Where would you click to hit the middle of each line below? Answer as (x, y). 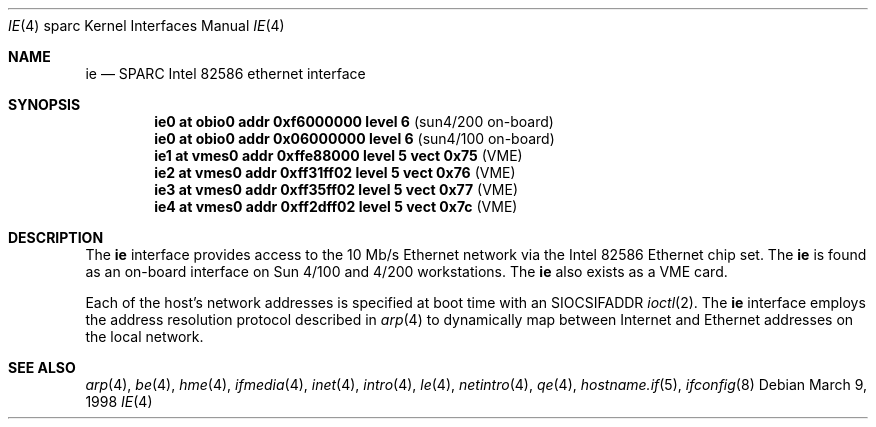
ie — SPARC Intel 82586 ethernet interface (225, 73)
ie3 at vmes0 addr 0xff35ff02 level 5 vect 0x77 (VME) (336, 189)
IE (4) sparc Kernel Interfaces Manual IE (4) (146, 25)
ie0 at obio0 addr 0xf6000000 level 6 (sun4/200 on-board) (354, 121)
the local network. (144, 336)
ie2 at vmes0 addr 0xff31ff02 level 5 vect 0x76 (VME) (335, 172)
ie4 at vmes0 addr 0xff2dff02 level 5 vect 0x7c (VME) (336, 206)
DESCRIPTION (56, 237)
